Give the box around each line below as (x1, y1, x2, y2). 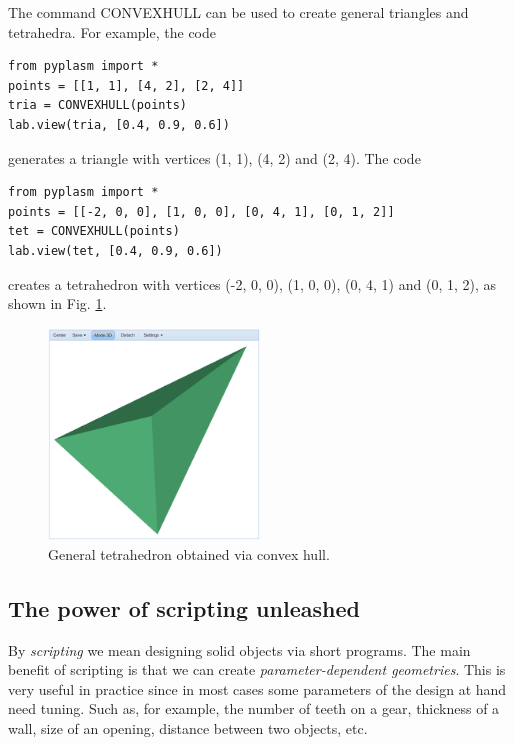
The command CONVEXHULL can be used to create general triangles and (8, 2, 469, 22)
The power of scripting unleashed (8, 592, 360, 623)
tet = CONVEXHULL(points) (8, 224, 180, 239)
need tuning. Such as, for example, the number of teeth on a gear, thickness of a (8, 698, 500, 719)
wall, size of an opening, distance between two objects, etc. (8, 717, 368, 738)
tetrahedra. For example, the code (8, 21, 216, 42)
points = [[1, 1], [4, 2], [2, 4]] (8, 78, 245, 93)
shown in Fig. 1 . (8, 293, 107, 314)
